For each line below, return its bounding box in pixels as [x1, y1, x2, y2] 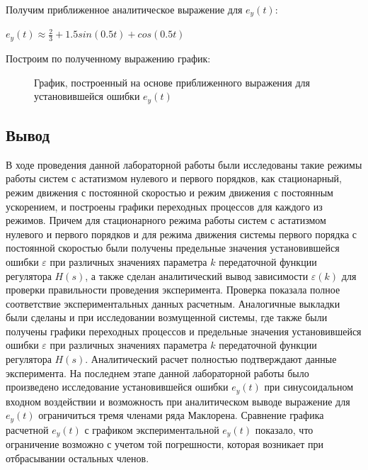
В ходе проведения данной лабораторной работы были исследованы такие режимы [6, 157, 362, 172]
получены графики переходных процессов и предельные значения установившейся [6, 323, 362, 338]
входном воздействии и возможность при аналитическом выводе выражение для [6, 393, 350, 408]
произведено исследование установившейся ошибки [6, 379, 229, 394]
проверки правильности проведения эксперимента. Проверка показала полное [6, 282, 340, 297]
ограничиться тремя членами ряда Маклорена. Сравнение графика [38, 408, 324, 423]
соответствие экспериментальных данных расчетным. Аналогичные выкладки [6, 296, 340, 310]
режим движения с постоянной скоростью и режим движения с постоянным [6, 184, 333, 199]
